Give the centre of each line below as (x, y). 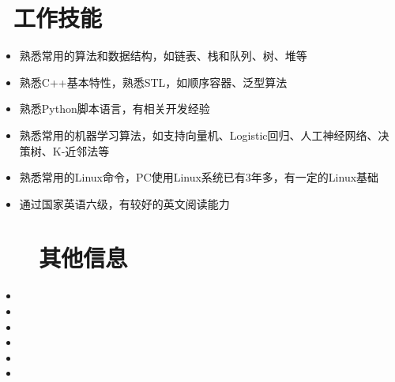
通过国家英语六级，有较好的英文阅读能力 (124, 203)
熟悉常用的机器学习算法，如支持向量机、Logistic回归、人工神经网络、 (199, 135)
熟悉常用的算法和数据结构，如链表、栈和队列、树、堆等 (163, 56)
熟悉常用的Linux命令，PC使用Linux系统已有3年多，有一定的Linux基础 (199, 177)
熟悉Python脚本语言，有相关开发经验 (115, 109)
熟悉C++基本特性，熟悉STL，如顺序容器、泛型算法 (153, 82)
